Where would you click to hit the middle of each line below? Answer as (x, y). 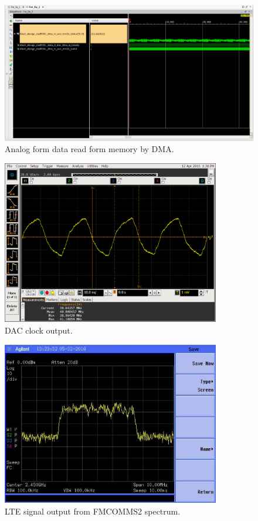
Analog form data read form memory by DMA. (89, 149)
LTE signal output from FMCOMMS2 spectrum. (93, 511)
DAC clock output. (39, 330)
